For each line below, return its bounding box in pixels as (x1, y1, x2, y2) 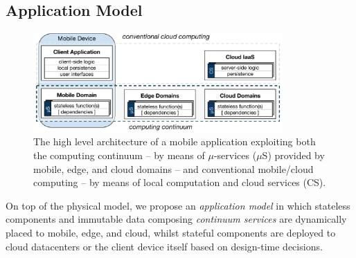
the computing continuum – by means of (33, 147, 205, 162)
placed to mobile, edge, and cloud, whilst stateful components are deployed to (6, 225, 336, 239)
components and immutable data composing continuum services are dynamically (6, 212, 347, 226)
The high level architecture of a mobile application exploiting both (33, 134, 316, 149)
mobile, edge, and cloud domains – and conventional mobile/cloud (33, 161, 314, 176)
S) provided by (262, 147, 325, 162)
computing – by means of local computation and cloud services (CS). (33, 175, 326, 190)
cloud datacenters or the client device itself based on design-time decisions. (6, 239, 323, 253)
